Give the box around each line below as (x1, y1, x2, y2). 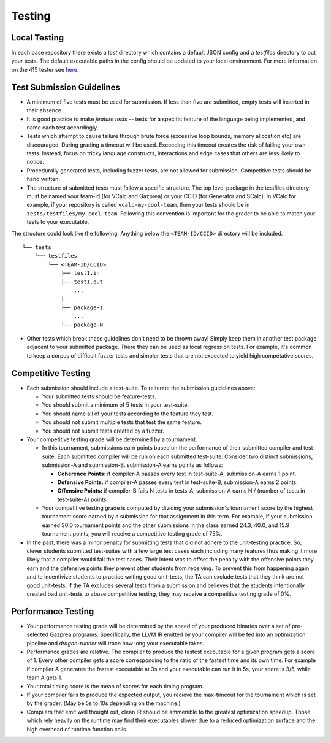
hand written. (26, 175, 61, 183)
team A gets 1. (26, 674, 63, 681)
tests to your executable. (26, 218, 89, 226)
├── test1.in (61, 270, 101, 277)
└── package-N (61, 321, 104, 328)
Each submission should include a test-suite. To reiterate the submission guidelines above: (26, 384, 256, 391)
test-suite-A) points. (57, 496, 108, 503)
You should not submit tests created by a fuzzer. (42, 427, 165, 434)
